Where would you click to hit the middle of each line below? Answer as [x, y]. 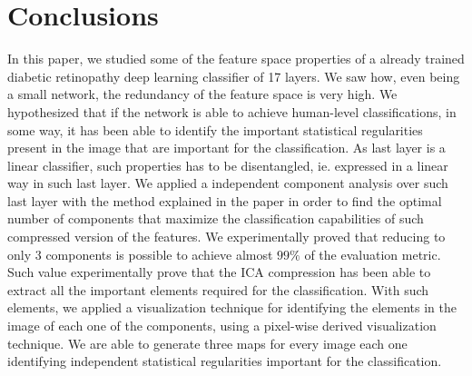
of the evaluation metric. [373, 254]
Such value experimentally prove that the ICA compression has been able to [219, 272]
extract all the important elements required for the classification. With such [218, 289]
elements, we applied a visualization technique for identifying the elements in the [232, 307]
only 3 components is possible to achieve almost [140, 254]
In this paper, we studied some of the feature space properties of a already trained [236, 59]
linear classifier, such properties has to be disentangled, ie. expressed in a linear [228, 165]
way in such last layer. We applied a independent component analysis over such [228, 183]
